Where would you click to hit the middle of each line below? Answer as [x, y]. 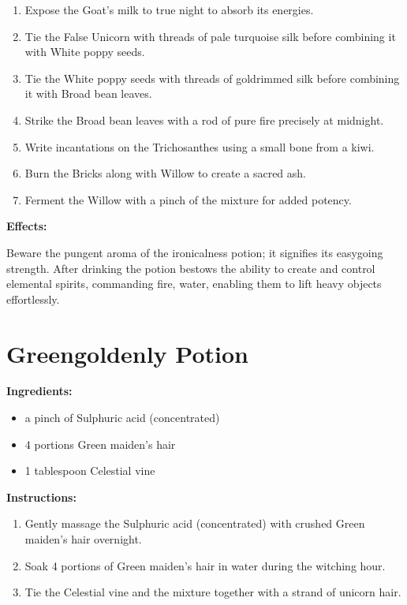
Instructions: [41, 497]
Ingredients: [39, 391]
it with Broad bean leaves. [88, 93]
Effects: [27, 226]
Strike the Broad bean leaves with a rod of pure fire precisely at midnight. [204, 120]
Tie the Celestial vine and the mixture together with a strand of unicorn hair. [213, 592]
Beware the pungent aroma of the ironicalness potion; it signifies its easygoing [195, 252]
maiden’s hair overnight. [83, 539]
